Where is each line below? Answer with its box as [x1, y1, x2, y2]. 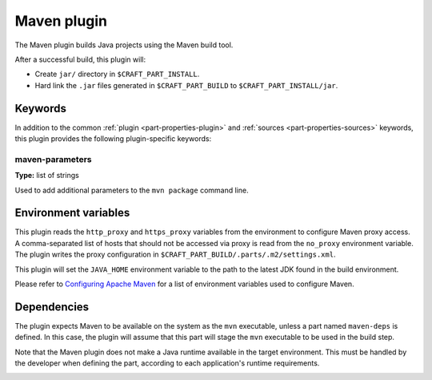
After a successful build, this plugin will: [14, 55, 146, 64]
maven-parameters [14, 153, 92, 164]
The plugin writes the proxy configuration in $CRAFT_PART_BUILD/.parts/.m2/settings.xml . [14, 249, 336, 260]
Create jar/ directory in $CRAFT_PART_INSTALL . [34, 69, 200, 79]
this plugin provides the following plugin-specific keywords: [14, 134, 212, 144]
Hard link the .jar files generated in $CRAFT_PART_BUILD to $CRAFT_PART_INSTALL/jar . [34, 80, 338, 90]
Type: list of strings [14, 171, 79, 180]
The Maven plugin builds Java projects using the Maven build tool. [14, 40, 234, 50]
